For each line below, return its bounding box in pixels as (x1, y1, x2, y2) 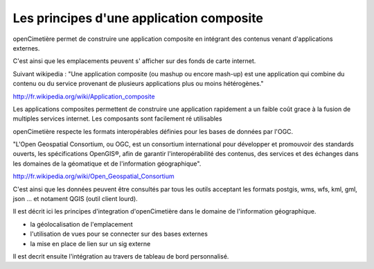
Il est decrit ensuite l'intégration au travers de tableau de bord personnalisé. (12, 252, 229, 260)
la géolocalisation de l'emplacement (30, 220, 133, 228)
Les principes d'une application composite (12, 10, 263, 26)
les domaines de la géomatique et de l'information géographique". (12, 159, 202, 168)
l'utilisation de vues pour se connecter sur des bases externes (30, 229, 208, 238)
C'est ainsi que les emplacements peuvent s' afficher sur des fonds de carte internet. (12, 57, 256, 65)
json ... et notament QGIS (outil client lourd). (12, 195, 138, 203)
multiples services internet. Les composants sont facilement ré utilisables (12, 114, 222, 123)
